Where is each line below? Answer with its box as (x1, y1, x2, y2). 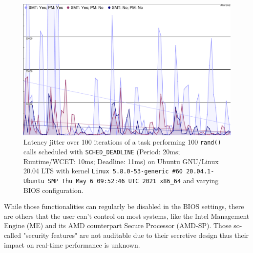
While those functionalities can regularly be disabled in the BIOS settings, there (4, 201, 244, 211)
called (4, 230, 21, 240)
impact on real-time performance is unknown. (4, 239, 140, 250)
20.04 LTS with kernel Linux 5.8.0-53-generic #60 (23, 166, 183, 176)
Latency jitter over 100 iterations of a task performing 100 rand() (23, 137, 221, 147)
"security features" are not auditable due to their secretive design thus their (23, 230, 249, 240)
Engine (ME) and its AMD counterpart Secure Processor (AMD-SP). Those (4, 220, 232, 231)
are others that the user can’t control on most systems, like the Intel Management (4, 211, 250, 221)
